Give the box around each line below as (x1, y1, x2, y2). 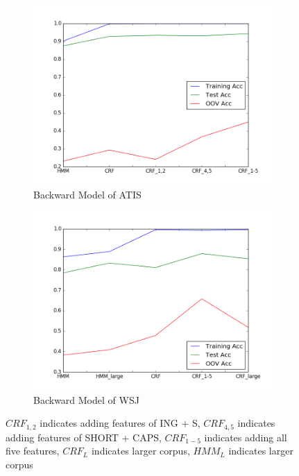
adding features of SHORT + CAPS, (6, 430, 162, 444)
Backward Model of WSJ (33, 392, 139, 407)
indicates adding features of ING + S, (40, 416, 200, 430)
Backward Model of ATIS (33, 187, 142, 201)
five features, (6, 443, 60, 458)
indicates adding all (204, 430, 287, 444)
